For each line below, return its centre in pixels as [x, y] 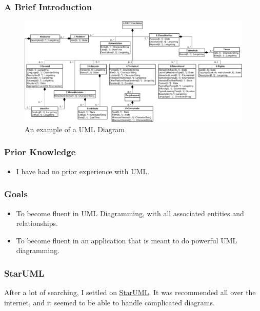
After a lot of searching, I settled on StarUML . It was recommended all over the [130, 292]
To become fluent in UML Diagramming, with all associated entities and [130, 213]
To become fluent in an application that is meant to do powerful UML [127, 240]
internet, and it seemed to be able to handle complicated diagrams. [109, 302]
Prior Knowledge [40, 152]
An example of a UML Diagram [75, 129]
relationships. [37, 223]
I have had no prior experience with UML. [83, 171]
